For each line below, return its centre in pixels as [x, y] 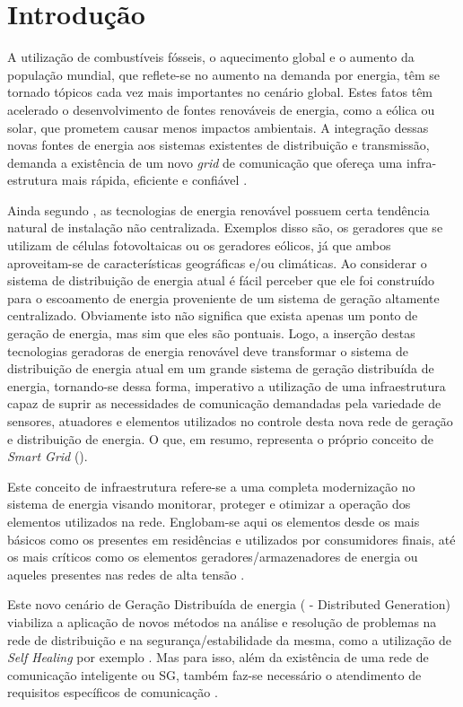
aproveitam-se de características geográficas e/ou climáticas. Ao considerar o [217, 262]
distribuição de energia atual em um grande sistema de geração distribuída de [221, 368]
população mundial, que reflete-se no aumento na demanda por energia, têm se [224, 74]
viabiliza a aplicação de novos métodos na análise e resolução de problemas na [222, 621]
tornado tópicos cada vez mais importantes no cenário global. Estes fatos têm [220, 92]
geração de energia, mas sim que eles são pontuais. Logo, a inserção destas [211, 333]
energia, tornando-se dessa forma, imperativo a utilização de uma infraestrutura [227, 385]
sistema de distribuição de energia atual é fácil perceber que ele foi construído [221, 280]
